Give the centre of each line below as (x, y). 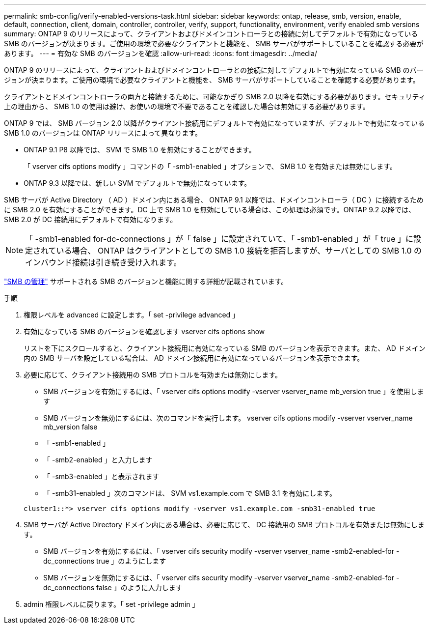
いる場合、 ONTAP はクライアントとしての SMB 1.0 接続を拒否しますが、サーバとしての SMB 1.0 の (239, 251)
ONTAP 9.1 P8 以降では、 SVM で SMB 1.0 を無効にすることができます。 (140, 150)
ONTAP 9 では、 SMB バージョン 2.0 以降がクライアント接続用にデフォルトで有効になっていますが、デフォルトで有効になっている (215, 123)
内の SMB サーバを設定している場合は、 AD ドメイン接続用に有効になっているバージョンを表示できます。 (194, 358)
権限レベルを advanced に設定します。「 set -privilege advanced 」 (132, 315)
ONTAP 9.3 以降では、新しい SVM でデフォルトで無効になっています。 (137, 183)
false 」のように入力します (139, 587)
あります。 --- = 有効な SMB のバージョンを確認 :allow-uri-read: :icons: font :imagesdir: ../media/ (161, 53)
